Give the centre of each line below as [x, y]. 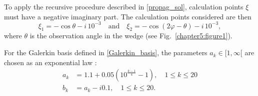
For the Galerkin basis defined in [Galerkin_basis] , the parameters [106, 52]
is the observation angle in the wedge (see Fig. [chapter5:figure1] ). [131, 36]
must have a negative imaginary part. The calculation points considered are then [128, 16]
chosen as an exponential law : [50, 62]
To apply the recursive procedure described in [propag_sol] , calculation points [124, 6]
